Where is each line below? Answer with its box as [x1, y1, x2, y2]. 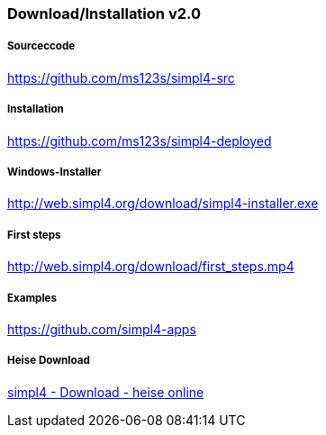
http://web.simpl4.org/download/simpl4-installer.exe [7, 195, 319, 212]
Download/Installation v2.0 [7, 5, 202, 23]
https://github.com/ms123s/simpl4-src [7, 69, 235, 86]
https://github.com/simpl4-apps [7, 321, 196, 337]
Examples [7, 291, 57, 304]
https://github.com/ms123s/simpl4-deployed [7, 132, 272, 149]
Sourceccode [7, 40, 76, 53]
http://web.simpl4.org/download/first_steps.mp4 [7, 258, 294, 275]
